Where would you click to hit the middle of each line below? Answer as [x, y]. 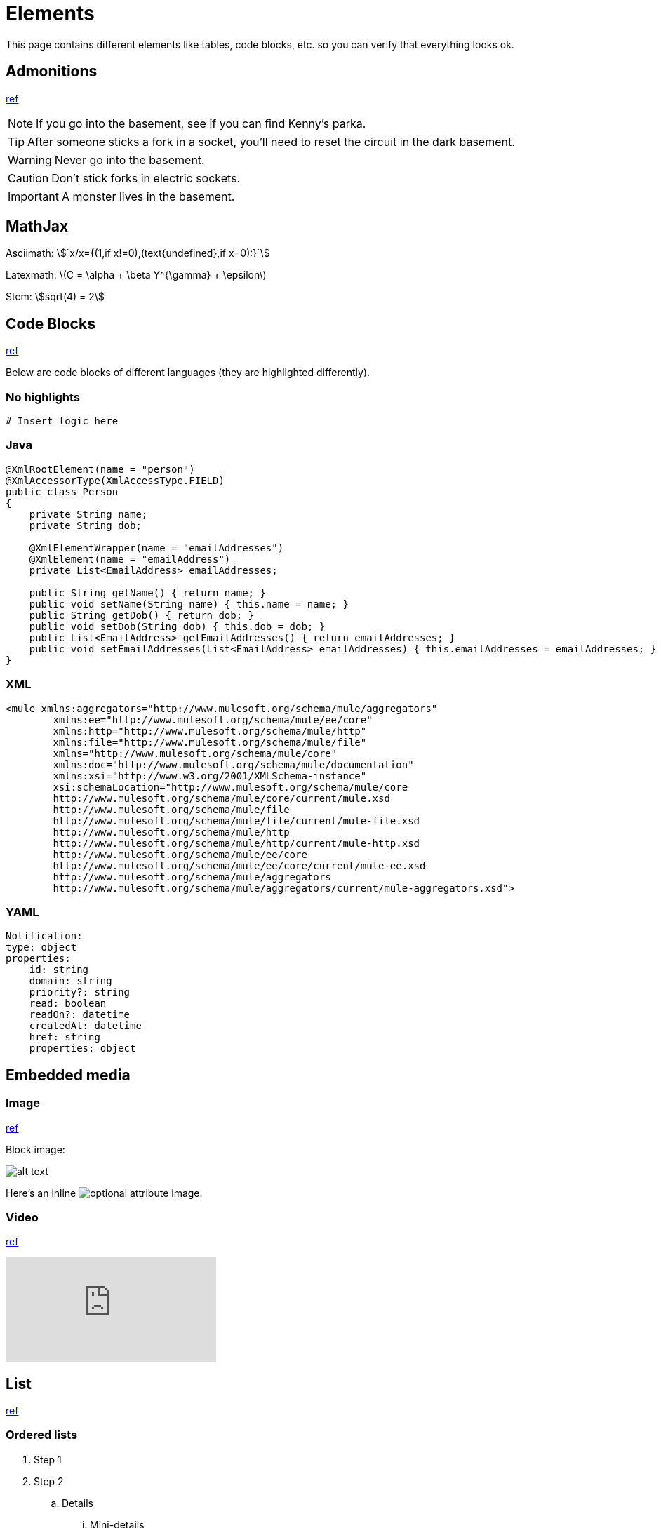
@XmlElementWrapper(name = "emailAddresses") [156, 548]
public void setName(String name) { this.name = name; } [189, 604]
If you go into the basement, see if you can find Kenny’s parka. [201, 123]
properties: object [82, 1048]
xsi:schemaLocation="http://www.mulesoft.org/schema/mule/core [231, 787]
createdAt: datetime [85, 1026]
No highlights [43, 397]
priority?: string [80, 992]
